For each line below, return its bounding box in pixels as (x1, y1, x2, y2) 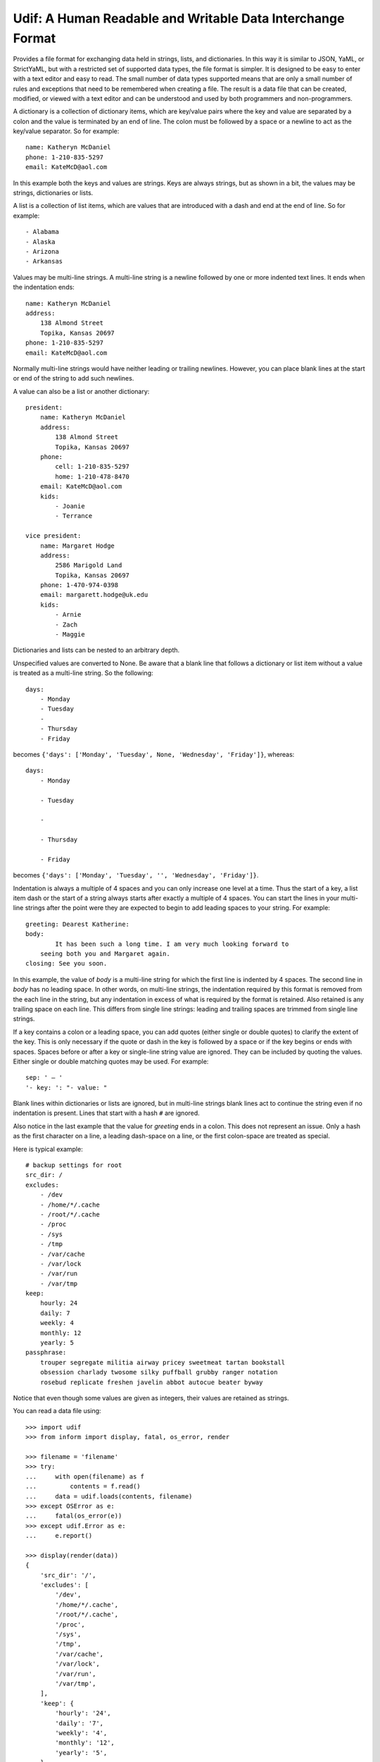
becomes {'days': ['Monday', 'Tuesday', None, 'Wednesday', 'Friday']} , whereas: (13, 750, 295, 758)
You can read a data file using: (13, 1407, 101, 1415)
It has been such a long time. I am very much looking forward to (55, 939, 289, 948)
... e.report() (25, 1532, 93, 1540)
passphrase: (25, 1348, 67, 1357)
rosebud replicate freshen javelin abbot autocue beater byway (39, 1378, 263, 1386)
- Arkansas (25, 257, 63, 266)
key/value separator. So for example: (13, 127, 120, 135)
